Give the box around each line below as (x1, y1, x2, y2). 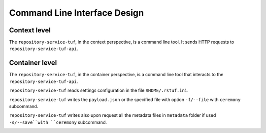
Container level (9, 59, 57, 67)
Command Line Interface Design (9, 7, 144, 18)
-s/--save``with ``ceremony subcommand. (9, 119, 107, 125)
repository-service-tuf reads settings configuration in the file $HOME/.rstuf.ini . (9, 87, 189, 93)
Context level (9, 26, 51, 34)
